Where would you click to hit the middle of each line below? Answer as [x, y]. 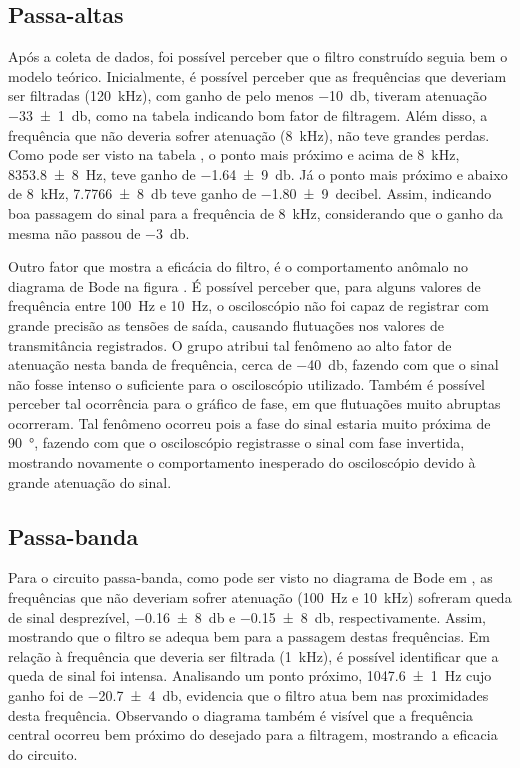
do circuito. [43, 753]
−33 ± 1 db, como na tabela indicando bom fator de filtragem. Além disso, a [248, 114]
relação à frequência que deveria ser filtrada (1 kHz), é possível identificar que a [253, 655]
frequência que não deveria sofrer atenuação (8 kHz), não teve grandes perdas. [249, 134]
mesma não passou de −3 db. [99, 232]
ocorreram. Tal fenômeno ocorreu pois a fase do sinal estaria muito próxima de [249, 422]
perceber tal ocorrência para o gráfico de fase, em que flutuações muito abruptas [254, 403]
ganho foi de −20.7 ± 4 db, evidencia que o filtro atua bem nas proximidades [248, 695]
